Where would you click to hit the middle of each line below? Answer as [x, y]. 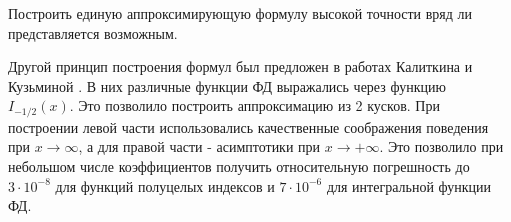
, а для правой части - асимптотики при [199, 146]
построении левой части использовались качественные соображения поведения [248, 126]
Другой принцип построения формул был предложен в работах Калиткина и [240, 66]
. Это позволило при [441, 146]
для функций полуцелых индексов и [165, 185]
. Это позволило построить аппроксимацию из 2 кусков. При [254, 105]
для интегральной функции [409, 185]
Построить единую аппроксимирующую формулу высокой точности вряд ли [240, 13]
